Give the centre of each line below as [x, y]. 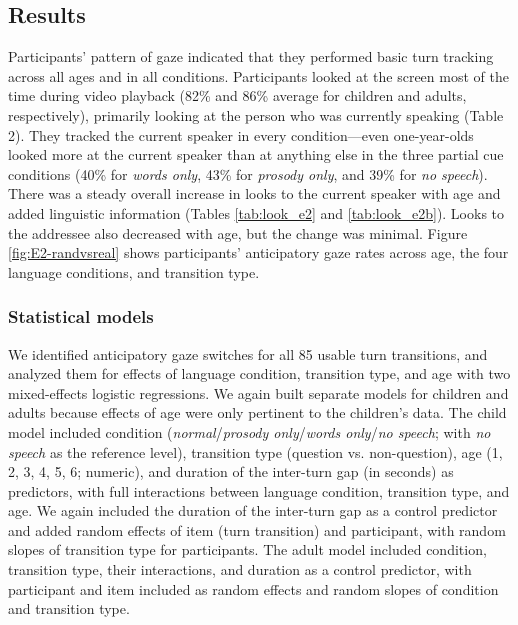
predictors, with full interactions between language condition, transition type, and [259, 490]
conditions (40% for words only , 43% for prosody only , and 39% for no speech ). [248, 173]
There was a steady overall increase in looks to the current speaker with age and [254, 193]
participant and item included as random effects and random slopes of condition [253, 588]
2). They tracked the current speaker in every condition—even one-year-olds [241, 134]
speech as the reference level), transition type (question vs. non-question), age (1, [255, 451]
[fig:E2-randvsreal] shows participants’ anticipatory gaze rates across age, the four [258, 252]
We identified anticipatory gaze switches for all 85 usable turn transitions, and [248, 353]
